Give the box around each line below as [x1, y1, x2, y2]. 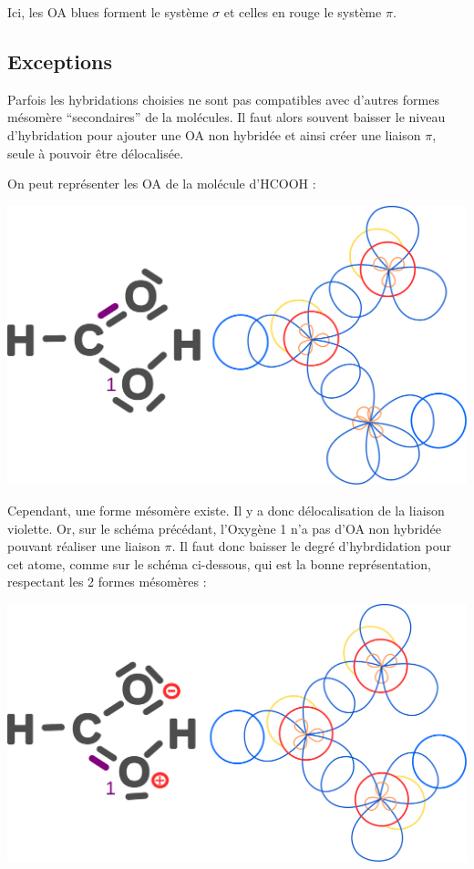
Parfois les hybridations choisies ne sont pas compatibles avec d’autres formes [7, 89, 439, 108]
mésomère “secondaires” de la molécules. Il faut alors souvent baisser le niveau [7, 107, 446, 127]
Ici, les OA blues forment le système [7, 3, 209, 21]
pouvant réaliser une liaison [7, 537, 160, 556]
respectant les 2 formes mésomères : [7, 572, 207, 591]
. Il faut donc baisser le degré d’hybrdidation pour [171, 537, 451, 556]
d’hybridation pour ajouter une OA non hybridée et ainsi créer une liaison [7, 125, 421, 144]
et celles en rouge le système [223, 3, 382, 21]
